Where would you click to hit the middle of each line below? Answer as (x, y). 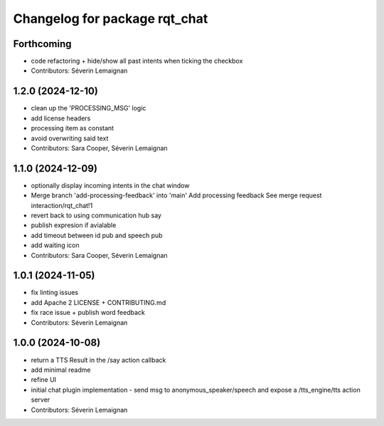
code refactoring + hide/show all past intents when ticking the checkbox (137, 61)
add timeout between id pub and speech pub (97, 235)
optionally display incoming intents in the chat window (110, 185)
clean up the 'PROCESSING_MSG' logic (89, 108)
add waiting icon (55, 245)
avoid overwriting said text (70, 138)
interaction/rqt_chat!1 (62, 205)
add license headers (61, 118)
